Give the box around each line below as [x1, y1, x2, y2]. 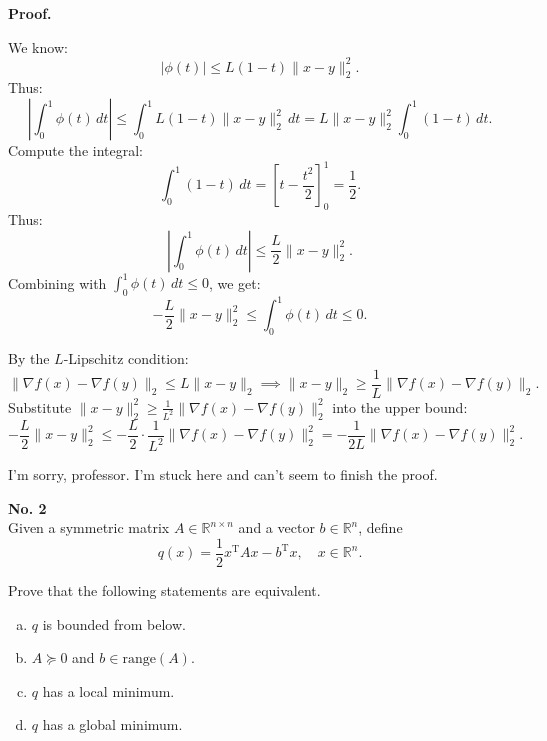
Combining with [8, 272, 107, 293]
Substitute [8, 396, 72, 417]
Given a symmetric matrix [8, 517, 170, 538]
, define [358, 517, 403, 538]
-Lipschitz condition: [63, 348, 189, 369]
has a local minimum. [42, 680, 175, 701]
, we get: [208, 272, 261, 293]
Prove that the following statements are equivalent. [8, 579, 321, 600]
